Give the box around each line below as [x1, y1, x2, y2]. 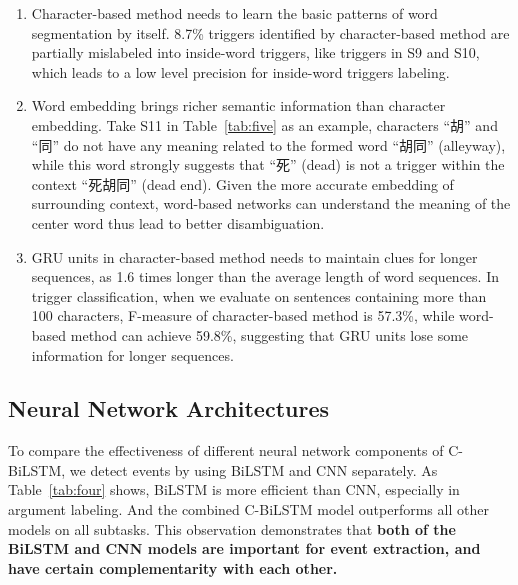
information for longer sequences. [31, 344, 234, 365]
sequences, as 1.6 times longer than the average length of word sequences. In [31, 266, 499, 287]
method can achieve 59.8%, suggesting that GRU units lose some [70, 324, 469, 345]
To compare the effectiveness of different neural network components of [8, 440, 444, 461]
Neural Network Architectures [8, 393, 330, 424]
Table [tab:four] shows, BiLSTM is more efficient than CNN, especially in [8, 479, 460, 500]
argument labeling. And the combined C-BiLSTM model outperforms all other [8, 499, 489, 520]
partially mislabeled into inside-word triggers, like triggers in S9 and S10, [31, 42, 480, 63]
